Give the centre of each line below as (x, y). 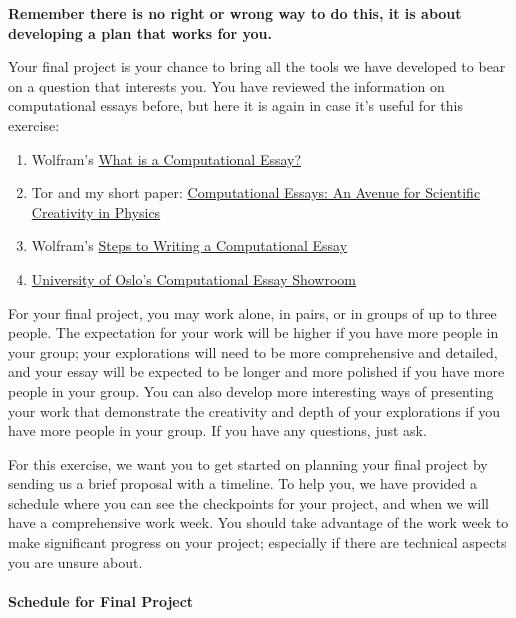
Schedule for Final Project (101, 600)
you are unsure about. (75, 561)
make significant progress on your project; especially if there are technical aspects (257, 542)
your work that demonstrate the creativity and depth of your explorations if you (254, 410)
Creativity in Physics (96, 211)
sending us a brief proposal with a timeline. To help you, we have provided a (242, 483)
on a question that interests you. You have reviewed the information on (226, 85)
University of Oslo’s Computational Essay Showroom (194, 278)
